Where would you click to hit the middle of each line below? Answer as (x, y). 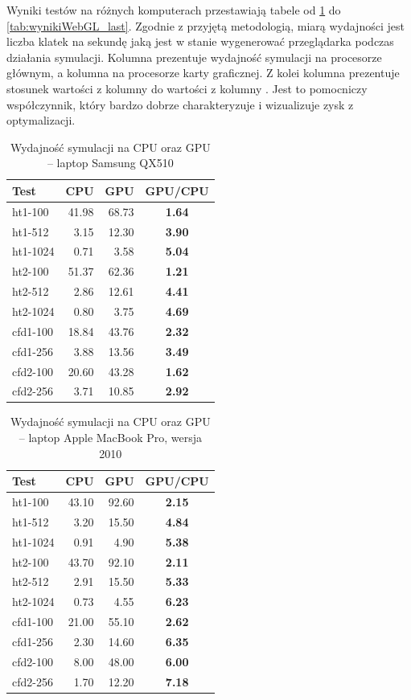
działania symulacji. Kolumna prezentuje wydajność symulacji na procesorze (194, 57)
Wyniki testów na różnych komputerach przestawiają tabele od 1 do (174, 10)
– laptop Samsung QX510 (110, 163)
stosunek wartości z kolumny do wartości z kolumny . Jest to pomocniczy (187, 88)
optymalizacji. (41, 120)
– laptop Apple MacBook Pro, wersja (110, 438)
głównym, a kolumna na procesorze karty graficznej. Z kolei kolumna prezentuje (203, 73)
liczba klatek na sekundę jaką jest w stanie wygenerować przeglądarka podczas (200, 41)
